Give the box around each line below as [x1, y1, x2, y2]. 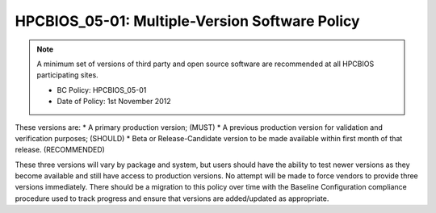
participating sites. [36, 70, 99, 80]
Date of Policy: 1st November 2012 [57, 97, 171, 106]
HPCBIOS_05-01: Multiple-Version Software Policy [15, 12, 360, 30]
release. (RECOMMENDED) [15, 145, 105, 155]
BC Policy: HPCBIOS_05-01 [57, 85, 147, 94]
